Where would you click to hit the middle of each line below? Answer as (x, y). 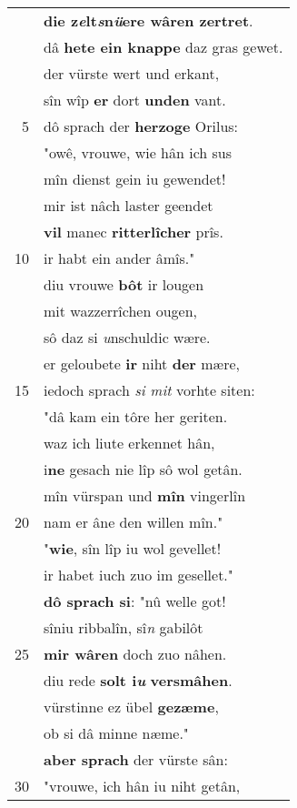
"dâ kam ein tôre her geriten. (136, 416)
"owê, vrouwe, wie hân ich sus (138, 152)
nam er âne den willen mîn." (134, 522)
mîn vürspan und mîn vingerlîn (145, 495)
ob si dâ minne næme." (116, 733)
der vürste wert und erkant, (132, 73)
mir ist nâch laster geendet (129, 205)
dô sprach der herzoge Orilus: (141, 126)
